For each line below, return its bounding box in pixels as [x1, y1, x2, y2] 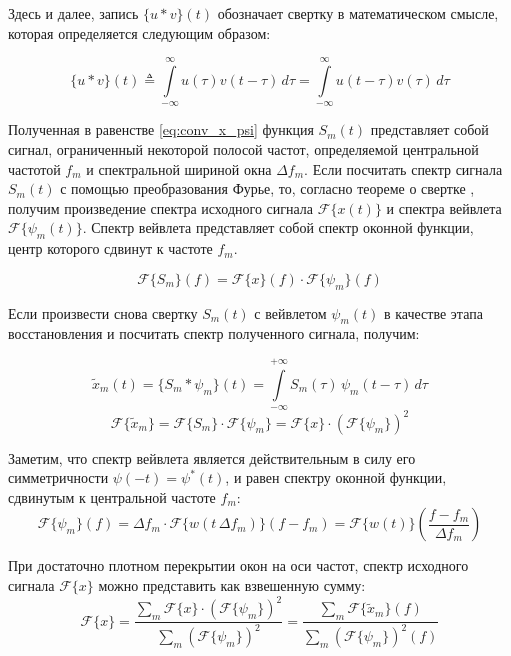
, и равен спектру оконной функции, [225, 467, 447, 488]
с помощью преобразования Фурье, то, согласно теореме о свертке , [60, 178, 475, 199]
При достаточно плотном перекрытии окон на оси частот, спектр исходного [8, 555, 469, 576]
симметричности [8, 467, 109, 488]
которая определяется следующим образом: [8, 22, 271, 43]
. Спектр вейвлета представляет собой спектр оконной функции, [82, 217, 474, 238]
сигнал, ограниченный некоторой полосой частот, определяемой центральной [8, 138, 479, 159]
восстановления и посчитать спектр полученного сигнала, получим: [8, 323, 420, 344]
